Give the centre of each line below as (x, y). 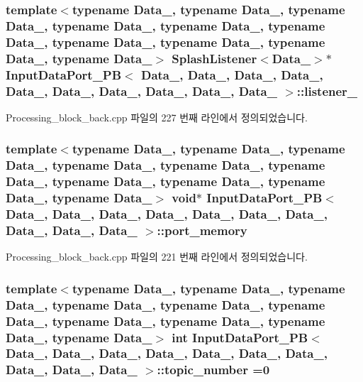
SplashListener (214, 58)
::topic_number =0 (213, 370)
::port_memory (202, 230)
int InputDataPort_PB (240, 337)
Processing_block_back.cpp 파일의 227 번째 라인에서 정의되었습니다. (157, 117)
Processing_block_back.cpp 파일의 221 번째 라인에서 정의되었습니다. (157, 257)
